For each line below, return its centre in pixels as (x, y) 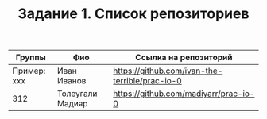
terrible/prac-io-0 (148, 81)
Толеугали (77, 94)
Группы (31, 58)
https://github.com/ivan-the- (168, 71)
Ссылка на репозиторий (184, 58)
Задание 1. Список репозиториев (133, 14)
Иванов (72, 81)
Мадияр (72, 104)
